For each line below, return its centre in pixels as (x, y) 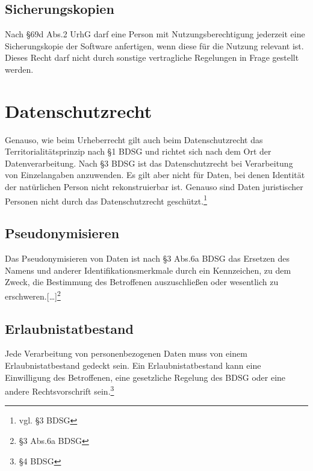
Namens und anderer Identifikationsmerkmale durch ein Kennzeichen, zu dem (148, 270)
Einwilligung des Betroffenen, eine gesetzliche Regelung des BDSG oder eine (145, 377)
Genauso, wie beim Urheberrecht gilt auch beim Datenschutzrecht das (134, 139)
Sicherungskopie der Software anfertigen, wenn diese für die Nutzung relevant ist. (154, 45)
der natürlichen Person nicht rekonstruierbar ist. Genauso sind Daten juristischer (154, 187)
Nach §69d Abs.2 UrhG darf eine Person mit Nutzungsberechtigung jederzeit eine (155, 34)
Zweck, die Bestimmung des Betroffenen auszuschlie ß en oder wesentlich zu (142, 282)
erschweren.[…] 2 (33, 295)
